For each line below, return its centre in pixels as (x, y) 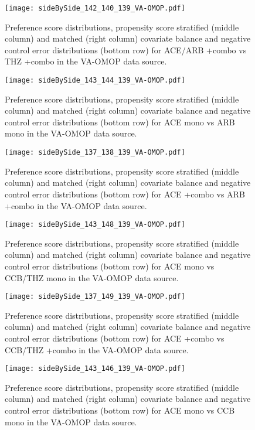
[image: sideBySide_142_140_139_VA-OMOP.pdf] (95, 8)
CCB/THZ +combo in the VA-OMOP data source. (97, 349)
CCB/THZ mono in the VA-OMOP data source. (92, 277)
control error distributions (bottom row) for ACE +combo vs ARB (125, 194)
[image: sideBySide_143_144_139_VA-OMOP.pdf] (95, 81)
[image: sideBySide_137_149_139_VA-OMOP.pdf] (95, 297)
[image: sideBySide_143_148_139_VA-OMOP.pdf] (95, 225)
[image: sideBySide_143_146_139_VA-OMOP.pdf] (95, 369)
